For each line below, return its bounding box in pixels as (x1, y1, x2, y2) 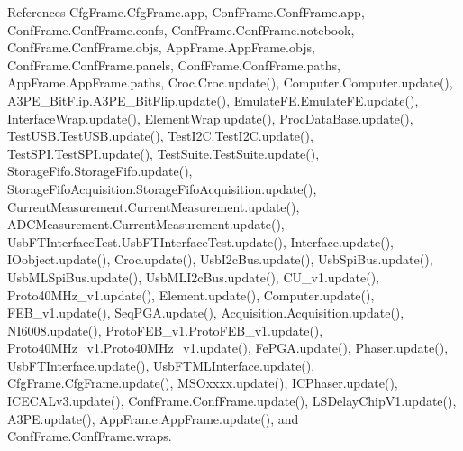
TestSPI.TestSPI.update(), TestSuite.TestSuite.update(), (7, 143, 320, 162)
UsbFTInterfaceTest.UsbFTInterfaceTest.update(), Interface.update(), (7, 232, 395, 251)
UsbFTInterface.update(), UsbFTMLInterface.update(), (7, 355, 315, 374)
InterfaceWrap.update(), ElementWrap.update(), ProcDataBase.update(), (7, 108, 413, 127)
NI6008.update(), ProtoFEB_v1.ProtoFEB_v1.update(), (7, 320, 323, 339)
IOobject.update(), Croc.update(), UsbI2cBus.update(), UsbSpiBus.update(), (7, 250, 433, 269)
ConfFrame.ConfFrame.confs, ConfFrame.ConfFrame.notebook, (7, 20, 355, 39)
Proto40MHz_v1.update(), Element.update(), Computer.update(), (7, 285, 375, 304)
